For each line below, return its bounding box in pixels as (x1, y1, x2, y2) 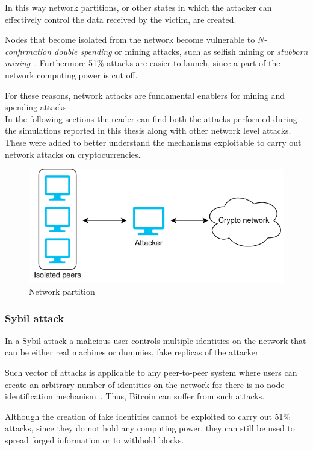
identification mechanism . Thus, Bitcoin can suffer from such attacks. (5, 390, 265, 402)
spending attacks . (5, 101, 73, 113)
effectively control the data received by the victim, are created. (5, 13, 237, 25)
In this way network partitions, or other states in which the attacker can (5, 1, 272, 13)
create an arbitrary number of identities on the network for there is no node (5, 378, 285, 390)
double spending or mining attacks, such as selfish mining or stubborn (54, 45, 308, 57)
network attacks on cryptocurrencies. (5, 148, 141, 160)
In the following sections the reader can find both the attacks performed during (5, 112, 297, 125)
